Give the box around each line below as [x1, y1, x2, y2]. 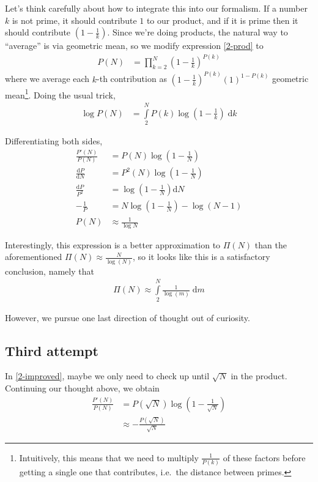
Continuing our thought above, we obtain [5, 381, 160, 394]
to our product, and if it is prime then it [146, 13, 298, 26]
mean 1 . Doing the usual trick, [5, 86, 116, 101]
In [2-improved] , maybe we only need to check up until [5, 369, 210, 382]
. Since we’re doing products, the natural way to [107, 26, 288, 39]
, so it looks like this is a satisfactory [133, 250, 270, 263]
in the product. [231, 369, 287, 382]
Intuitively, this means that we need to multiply [19, 451, 199, 464]
